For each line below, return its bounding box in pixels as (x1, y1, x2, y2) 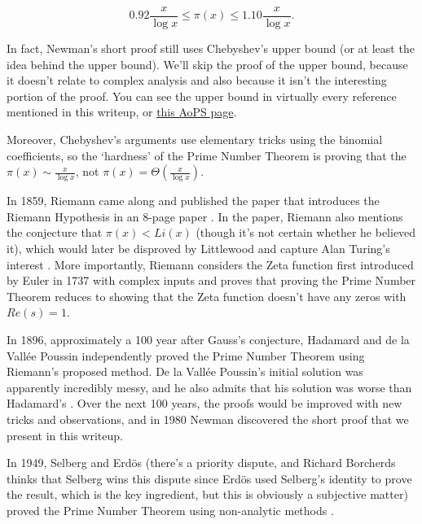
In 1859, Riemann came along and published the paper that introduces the (7, 192, 380, 209)
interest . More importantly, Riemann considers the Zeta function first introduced (7, 255, 414, 273)
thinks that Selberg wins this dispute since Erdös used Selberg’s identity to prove (7, 469, 412, 487)
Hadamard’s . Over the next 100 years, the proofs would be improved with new (7, 395, 402, 412)
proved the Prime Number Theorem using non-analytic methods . (7, 501, 334, 518)
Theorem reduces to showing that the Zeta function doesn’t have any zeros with (7, 287, 407, 304)
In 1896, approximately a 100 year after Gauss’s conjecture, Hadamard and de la (7, 330, 410, 347)
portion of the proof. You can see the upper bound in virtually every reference (7, 87, 397, 104)
